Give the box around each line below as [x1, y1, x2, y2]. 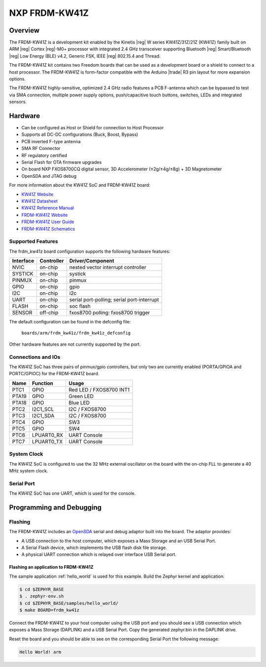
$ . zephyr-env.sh [19, 593, 64, 599]
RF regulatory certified [21, 152, 67, 158]
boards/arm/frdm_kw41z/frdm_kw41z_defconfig [21, 330, 131, 336]
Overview [9, 26, 40, 35]
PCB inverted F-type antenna [21, 138, 81, 144]
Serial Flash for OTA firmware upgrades [21, 159, 102, 165]
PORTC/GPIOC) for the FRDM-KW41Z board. [9, 371, 100, 377]
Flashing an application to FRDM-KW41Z [9, 564, 94, 570]
